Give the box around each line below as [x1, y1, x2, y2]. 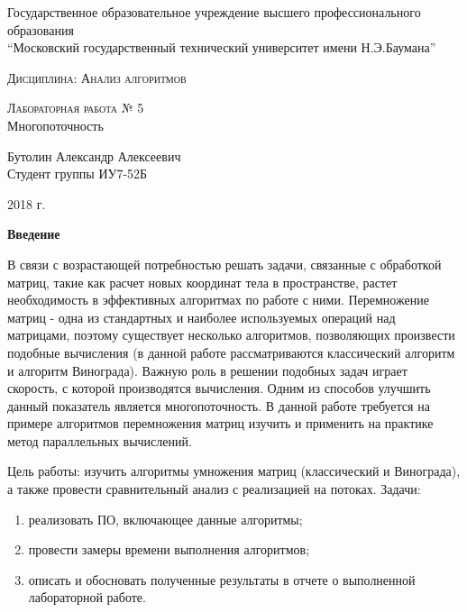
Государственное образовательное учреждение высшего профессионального [7, 3, 421, 21]
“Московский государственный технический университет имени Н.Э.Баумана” [7, 38, 436, 57]
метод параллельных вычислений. [7, 431, 192, 450]
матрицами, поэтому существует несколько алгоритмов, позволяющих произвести [7, 325, 455, 344]
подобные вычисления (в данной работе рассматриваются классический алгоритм [7, 343, 455, 361]
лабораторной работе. [28, 588, 146, 607]
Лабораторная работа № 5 [7, 98, 144, 117]
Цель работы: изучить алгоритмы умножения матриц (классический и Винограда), [7, 461, 461, 480]
